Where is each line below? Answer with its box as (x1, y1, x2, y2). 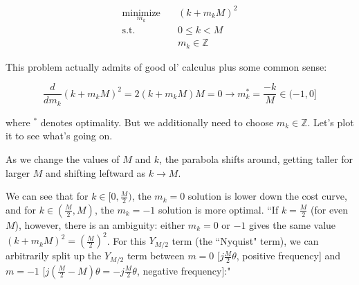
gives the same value (249, 217, 336, 232)
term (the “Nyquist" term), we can (172, 233, 319, 248)
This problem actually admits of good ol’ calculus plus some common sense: (6, 59, 327, 74)
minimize (122, 8, 160, 18)
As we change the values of (6, 151, 120, 166)
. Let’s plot (307, 114, 354, 129)
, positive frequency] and (236, 248, 341, 263)
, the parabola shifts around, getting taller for (159, 151, 353, 166)
